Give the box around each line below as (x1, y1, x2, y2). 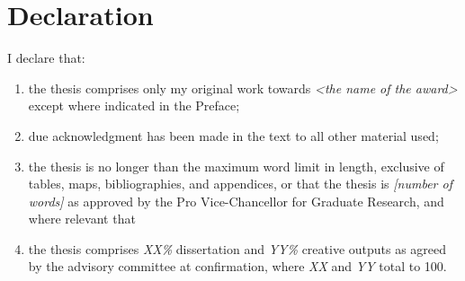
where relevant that (28, 209, 136, 228)
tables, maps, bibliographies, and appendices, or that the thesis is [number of (28, 174, 452, 193)
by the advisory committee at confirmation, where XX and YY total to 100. (28, 257, 447, 276)
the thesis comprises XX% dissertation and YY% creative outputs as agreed (28, 239, 447, 258)
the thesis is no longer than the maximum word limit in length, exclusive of (28, 156, 444, 175)
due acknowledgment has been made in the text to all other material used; (28, 126, 439, 145)
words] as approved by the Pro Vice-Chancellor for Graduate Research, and (28, 191, 444, 210)
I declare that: (7, 48, 85, 67)
